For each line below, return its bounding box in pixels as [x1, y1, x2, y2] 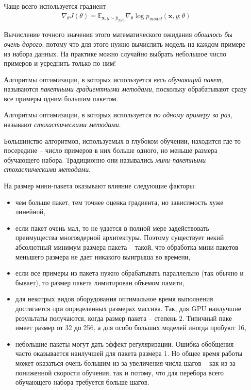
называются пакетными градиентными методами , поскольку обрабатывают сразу [4, 84, 247, 94]
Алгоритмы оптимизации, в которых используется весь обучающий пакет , [4, 74, 223, 84]
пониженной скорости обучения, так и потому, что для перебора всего [15, 367, 224, 377]
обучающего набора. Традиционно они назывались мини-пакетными [4, 154, 206, 165]
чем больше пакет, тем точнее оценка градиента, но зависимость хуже [15, 197, 223, 207]
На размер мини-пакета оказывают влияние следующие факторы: [4, 181, 196, 191]
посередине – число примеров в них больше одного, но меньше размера [4, 145, 218, 155]
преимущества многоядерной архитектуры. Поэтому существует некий [15, 232, 224, 242]
